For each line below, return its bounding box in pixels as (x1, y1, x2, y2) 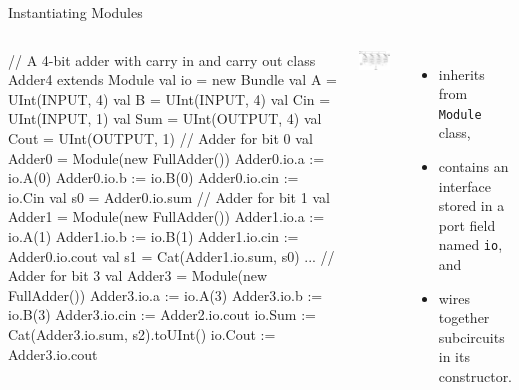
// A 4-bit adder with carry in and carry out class (8, 49, 316, 70)
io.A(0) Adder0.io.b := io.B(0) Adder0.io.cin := (8, 167, 299, 188)
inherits (438, 63, 485, 84)
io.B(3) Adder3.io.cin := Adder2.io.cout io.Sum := (8, 304, 316, 325)
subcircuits (438, 326, 505, 347)
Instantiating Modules (8, 2, 143, 22)
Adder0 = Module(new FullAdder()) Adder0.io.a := (8, 147, 325, 168)
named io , (438, 234, 503, 255)
